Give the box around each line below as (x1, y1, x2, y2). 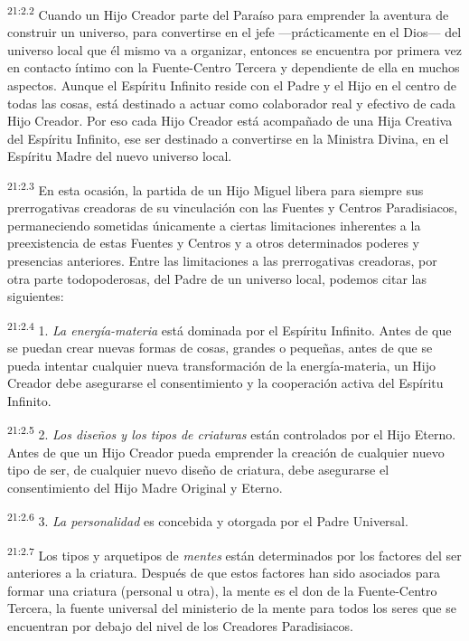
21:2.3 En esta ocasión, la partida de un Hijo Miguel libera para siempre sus (7, 178, 424, 199)
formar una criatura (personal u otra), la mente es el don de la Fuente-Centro (7, 580, 437, 599)
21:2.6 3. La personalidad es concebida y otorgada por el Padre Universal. (7, 509, 408, 531)
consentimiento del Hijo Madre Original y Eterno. (7, 477, 283, 496)
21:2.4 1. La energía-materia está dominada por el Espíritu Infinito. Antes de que (7, 317, 452, 339)
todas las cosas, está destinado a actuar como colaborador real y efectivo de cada (7, 93, 456, 112)
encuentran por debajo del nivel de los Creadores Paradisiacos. (7, 616, 353, 635)
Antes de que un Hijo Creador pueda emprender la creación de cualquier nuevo (7, 442, 445, 461)
